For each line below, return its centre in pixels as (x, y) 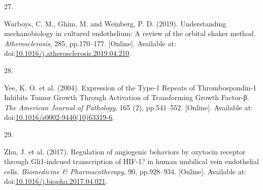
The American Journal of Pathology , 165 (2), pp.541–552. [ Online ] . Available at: (128, 107)
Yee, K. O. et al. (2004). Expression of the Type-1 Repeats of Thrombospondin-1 (130, 87)
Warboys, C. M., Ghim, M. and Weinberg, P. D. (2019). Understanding (115, 23)
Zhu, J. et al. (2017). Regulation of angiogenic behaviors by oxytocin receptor (125, 151)
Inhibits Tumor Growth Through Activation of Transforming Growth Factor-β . (127, 97)
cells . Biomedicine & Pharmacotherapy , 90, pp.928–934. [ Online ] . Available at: (125, 171)
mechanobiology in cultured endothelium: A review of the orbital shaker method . (130, 33)
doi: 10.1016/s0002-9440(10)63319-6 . (59, 117)
